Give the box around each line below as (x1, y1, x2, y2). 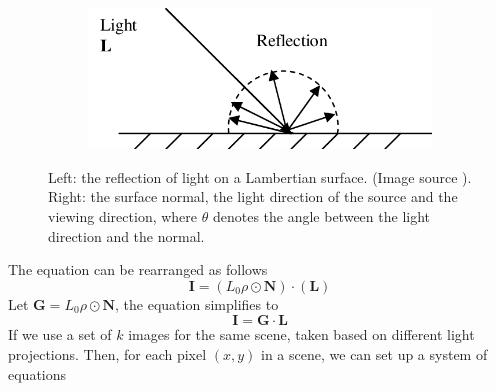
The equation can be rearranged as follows (8, 259, 268, 280)
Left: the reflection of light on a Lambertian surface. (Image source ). (48, 166, 472, 187)
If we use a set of (8, 324, 112, 345)
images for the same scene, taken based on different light (128, 324, 475, 345)
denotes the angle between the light (212, 206, 430, 227)
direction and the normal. (48, 225, 205, 246)
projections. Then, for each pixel (8, 344, 207, 365)
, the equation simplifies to (115, 293, 279, 314)
